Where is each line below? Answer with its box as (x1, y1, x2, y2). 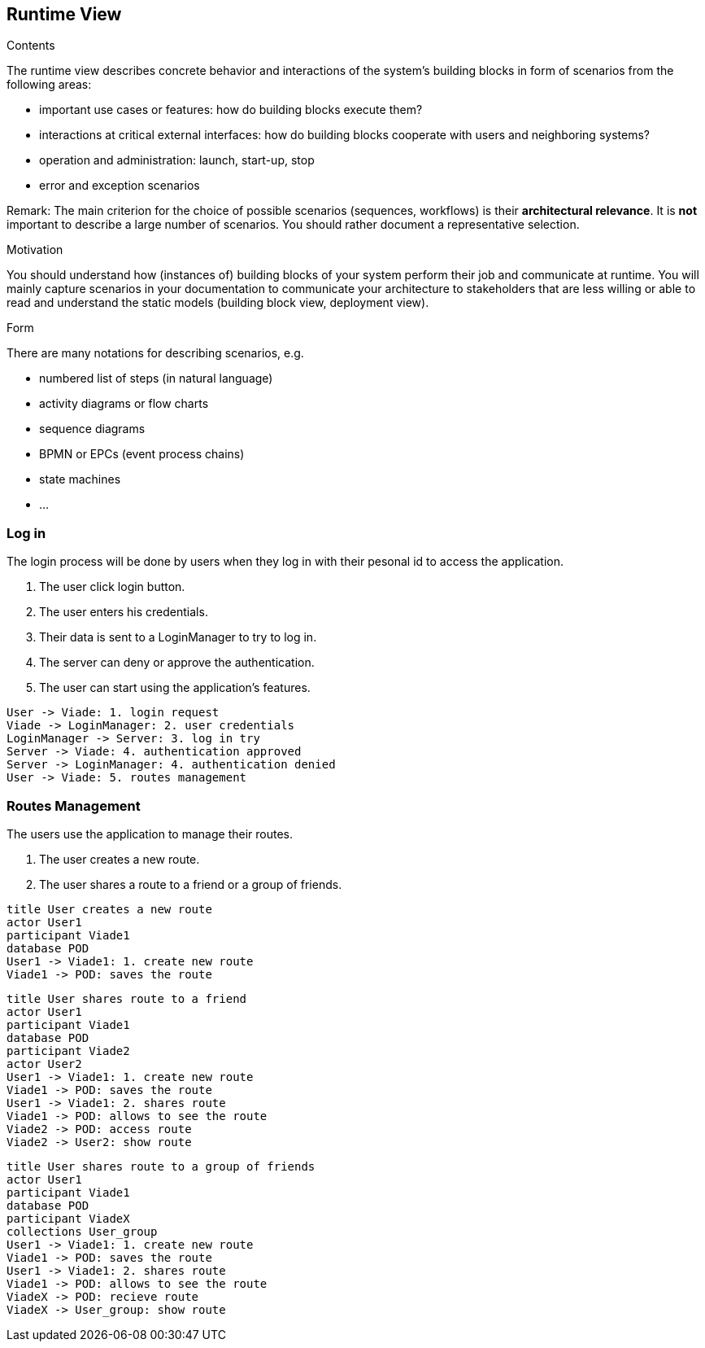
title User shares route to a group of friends (7, 1159, 316, 1173)
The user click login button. (39, 580, 185, 594)
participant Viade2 (7, 1044, 130, 1057)
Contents (7, 38, 55, 53)
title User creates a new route (7, 902, 212, 916)
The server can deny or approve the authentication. (39, 655, 315, 670)
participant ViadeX (7, 1211, 130, 1225)
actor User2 (7, 1057, 82, 1070)
